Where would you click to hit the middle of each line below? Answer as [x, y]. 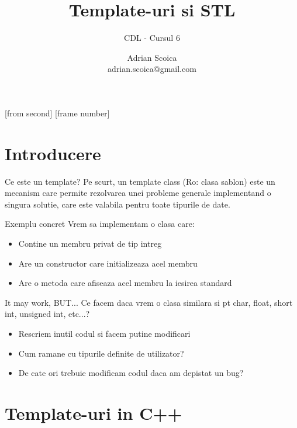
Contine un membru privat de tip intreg [90, 243]
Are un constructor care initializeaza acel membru [108, 263]
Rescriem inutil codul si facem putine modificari [104, 333]
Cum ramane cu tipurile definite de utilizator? [101, 353]
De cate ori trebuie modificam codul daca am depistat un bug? [131, 373]
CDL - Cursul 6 [152, 38]
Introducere [53, 153]
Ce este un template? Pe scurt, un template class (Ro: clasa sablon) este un [140, 181]
